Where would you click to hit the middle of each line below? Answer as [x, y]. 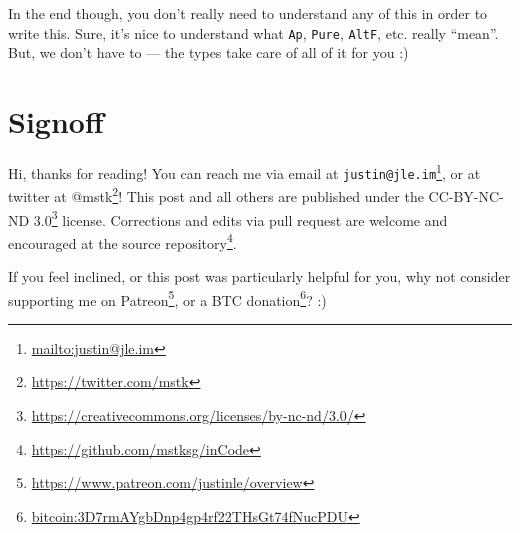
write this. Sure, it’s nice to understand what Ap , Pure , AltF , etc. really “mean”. [253, 32]
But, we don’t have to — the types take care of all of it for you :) [208, 52]
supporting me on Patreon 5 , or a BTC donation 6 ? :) [167, 298]
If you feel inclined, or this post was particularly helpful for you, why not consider [259, 276]
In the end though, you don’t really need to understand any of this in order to [248, 13]
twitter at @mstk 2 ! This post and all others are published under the [216, 194]
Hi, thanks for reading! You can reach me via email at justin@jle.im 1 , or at [244, 171]
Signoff [56, 121]
